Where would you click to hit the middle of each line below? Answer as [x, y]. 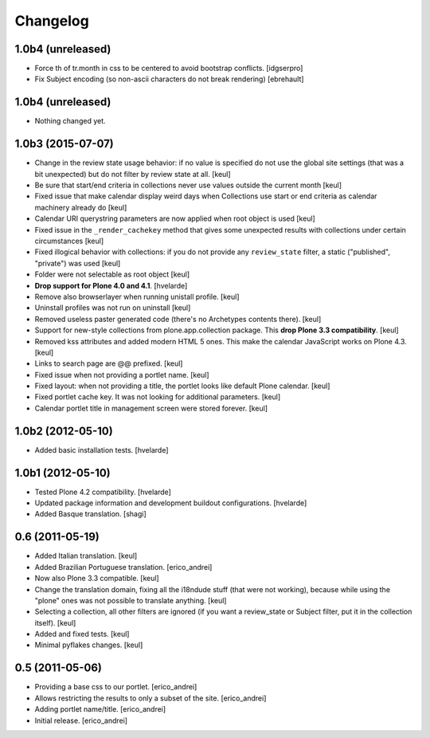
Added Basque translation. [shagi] [90, 514]
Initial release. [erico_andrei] [81, 720]
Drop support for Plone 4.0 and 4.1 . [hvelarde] [111, 285]
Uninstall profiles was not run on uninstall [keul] [113, 308]
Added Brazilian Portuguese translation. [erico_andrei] [123, 567]
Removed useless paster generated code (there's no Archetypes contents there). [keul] [178, 319]
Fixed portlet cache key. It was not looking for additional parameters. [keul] [158, 397]
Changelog [52, 21]
